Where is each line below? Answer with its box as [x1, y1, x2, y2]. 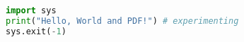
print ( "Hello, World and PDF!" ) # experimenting [6, 15, 239, 26]
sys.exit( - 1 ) [6, 26, 66, 36]
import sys [6, 6, 57, 15]
